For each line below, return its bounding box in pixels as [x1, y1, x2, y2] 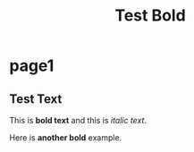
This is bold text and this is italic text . [9, 115, 148, 125]
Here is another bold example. [9, 132, 122, 143]
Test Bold [114, 5, 186, 26]
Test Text [9, 91, 63, 106]
